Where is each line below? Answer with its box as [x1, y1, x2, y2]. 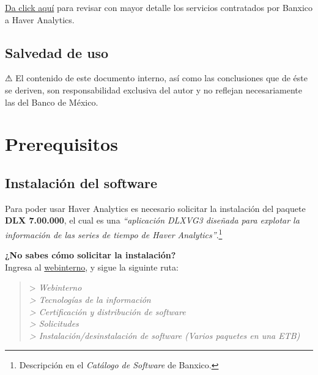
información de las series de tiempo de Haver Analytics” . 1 [5, 226, 223, 241]
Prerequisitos [5, 131, 118, 156]
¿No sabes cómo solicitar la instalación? [5, 249, 176, 261]
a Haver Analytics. [5, 13, 75, 26]
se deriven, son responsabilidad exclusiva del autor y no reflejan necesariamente [5, 83, 302, 96]
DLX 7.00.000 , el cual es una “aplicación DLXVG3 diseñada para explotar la [5, 214, 300, 227]
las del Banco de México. [5, 95, 98, 108]
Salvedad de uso [5, 43, 109, 62]
